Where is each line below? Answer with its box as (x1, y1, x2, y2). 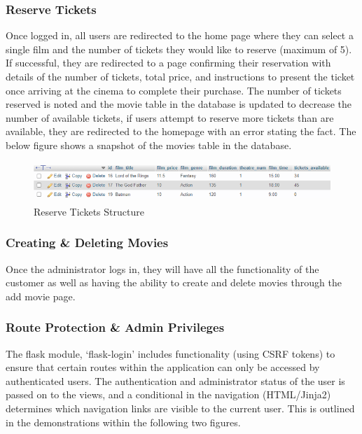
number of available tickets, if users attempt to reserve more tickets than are (6, 110, 334, 125)
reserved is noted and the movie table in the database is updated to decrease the (6, 97, 351, 111)
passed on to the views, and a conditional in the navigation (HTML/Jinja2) (6, 387, 331, 402)
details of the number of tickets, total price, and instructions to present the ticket (6, 69, 355, 83)
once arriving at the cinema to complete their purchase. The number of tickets (6, 83, 342, 97)
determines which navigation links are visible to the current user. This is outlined (6, 401, 355, 416)
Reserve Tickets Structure (34, 204, 144, 218)
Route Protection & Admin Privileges (6, 318, 225, 336)
